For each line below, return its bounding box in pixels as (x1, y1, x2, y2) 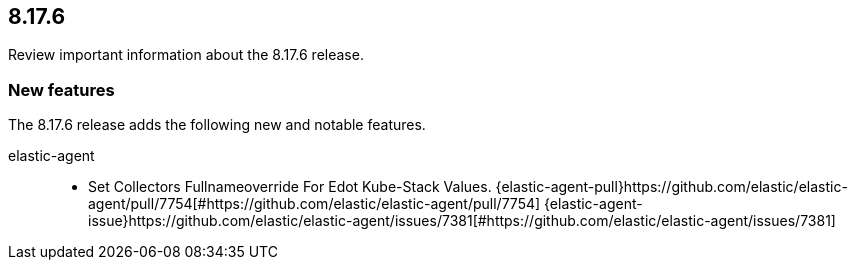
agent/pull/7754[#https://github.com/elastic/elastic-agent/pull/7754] (88, 195, 541, 213)
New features (8, 79, 115, 100)
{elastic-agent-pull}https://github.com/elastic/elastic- (495, 178, 848, 196)
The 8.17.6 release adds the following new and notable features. (8, 116, 426, 134)
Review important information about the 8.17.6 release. (8, 46, 364, 64)
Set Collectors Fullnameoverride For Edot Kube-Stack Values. (88, 178, 492, 196)
